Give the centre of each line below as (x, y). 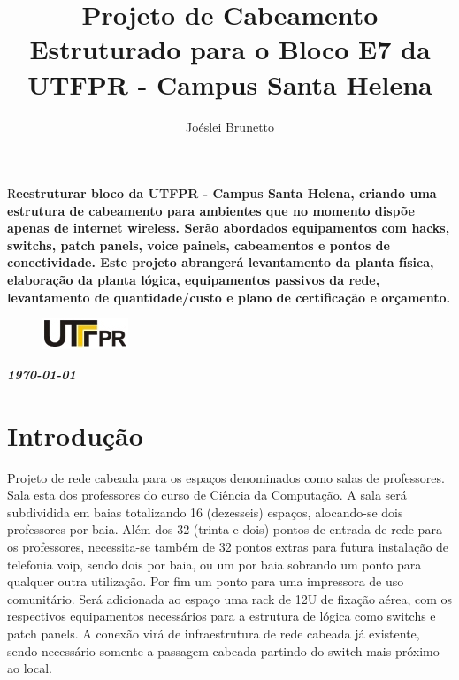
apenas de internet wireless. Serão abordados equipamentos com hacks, (229, 228)
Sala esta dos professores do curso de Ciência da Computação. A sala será (207, 495)
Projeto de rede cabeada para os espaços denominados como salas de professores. (226, 477)
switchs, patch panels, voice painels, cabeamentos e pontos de (199, 244)
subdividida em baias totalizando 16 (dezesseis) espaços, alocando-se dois (205, 512)
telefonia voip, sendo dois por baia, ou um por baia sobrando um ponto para (214, 564)
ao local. (30, 668)
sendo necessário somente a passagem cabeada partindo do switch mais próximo (223, 650)
